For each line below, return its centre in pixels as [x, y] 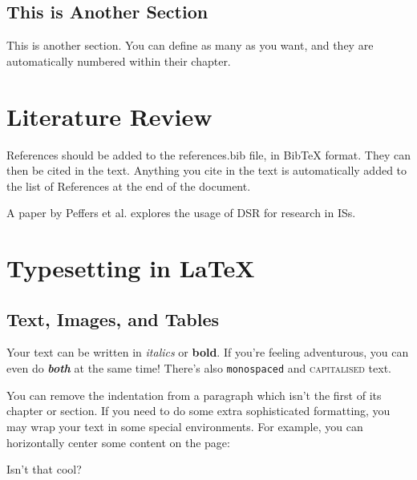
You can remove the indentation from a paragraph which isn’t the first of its [194, 395]
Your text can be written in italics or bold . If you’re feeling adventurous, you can [208, 352]
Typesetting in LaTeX [131, 268]
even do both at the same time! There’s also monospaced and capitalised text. [199, 368]
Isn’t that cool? [44, 469]
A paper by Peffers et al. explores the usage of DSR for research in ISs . [181, 213]
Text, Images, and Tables [113, 319]
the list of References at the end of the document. [129, 186]
